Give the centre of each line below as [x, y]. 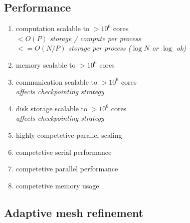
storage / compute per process [95, 38]
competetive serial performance [64, 152]
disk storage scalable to [51, 108]
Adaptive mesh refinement [74, 212]
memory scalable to [46, 64]
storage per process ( [100, 48]
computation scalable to [53, 28]
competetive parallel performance [67, 169]
